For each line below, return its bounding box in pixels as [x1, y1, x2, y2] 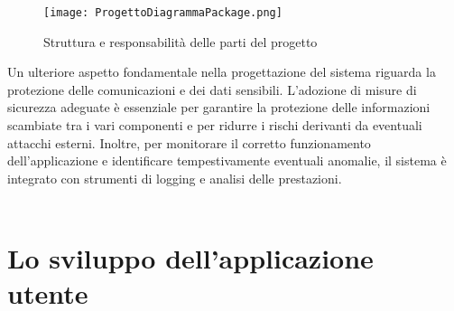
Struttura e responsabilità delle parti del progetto [43, 32, 318, 51]
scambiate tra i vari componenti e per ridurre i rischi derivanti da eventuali [7, 116, 422, 135]
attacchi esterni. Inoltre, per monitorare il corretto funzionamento [7, 133, 371, 152]
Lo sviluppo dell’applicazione [7, 240, 374, 277]
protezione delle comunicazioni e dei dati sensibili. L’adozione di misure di [7, 80, 417, 99]
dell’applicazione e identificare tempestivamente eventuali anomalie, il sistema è [7, 151, 447, 170]
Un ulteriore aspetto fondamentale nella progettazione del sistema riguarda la [7, 62, 436, 81]
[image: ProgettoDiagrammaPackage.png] [43, 6, 283, 19]
